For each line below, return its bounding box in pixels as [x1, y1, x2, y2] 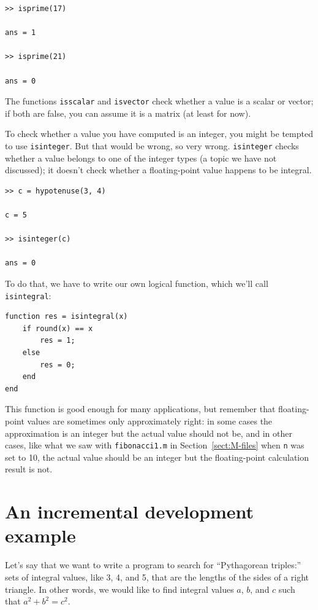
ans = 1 [5, 28, 36, 37]
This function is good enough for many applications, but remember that [5, 402, 276, 415]
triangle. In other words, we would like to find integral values [5, 582, 234, 595]
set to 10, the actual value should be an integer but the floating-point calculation [5, 450, 309, 463]
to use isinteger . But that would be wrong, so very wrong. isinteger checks [5, 139, 299, 152]
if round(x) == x [22, 324, 93, 333]
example [5, 523, 76, 548]
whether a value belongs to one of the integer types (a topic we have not [5, 151, 277, 164]
